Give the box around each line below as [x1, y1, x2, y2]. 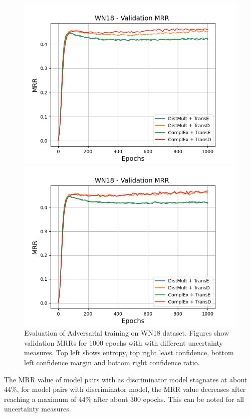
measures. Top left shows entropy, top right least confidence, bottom [24, 347, 234, 358]
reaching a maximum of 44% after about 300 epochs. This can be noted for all [4, 393, 244, 404]
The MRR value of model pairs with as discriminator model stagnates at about [4, 374, 247, 384]
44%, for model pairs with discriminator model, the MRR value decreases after [4, 384, 246, 394]
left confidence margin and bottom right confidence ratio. [24, 357, 200, 367]
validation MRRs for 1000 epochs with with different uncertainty [24, 337, 223, 348]
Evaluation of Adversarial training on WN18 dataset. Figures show [24, 328, 229, 338]
